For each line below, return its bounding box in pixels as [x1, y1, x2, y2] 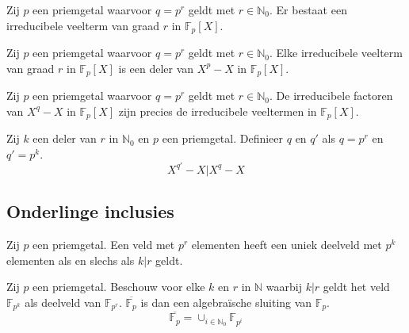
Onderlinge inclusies [6, 199, 174, 224]
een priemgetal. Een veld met [32, 236, 175, 253]
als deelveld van [25, 293, 101, 310]
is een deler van [118, 59, 194, 76]
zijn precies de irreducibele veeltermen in [118, 102, 317, 119]
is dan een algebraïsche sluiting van [140, 293, 312, 310]
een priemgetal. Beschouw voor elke [32, 278, 205, 295]
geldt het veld [323, 278, 390, 295]
